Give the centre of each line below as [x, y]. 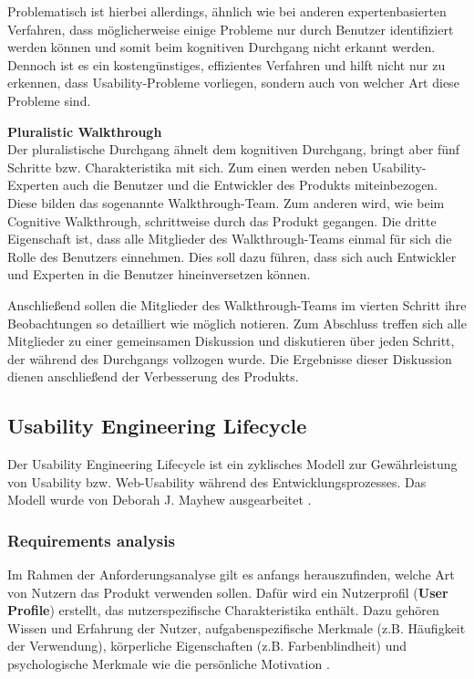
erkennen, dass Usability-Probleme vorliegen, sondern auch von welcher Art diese [233, 83]
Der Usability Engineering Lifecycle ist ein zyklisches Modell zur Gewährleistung [232, 464]
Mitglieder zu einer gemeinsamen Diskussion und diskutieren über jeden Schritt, [231, 341]
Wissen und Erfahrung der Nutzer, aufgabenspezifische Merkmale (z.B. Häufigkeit [237, 627]
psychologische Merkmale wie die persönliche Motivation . [169, 664]
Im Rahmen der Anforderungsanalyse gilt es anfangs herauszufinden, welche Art [231, 575]
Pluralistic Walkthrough [85, 131]
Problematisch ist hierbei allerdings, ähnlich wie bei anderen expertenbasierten [227, 11]
